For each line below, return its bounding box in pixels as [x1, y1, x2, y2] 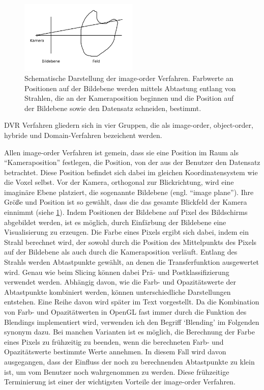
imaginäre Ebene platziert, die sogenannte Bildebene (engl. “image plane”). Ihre [4, 186, 254, 197]
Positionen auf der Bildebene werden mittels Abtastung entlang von [24, 82, 236, 93]
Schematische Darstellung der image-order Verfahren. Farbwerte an [24, 72, 233, 83]
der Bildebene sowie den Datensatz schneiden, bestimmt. [24, 102, 201, 113]
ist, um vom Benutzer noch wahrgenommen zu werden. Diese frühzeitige [4, 366, 229, 377]
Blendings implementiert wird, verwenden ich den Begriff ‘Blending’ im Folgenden [4, 316, 259, 327]
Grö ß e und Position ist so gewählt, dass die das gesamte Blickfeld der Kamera [4, 197, 247, 207]
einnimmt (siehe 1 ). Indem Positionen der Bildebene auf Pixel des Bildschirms [4, 207, 248, 217]
